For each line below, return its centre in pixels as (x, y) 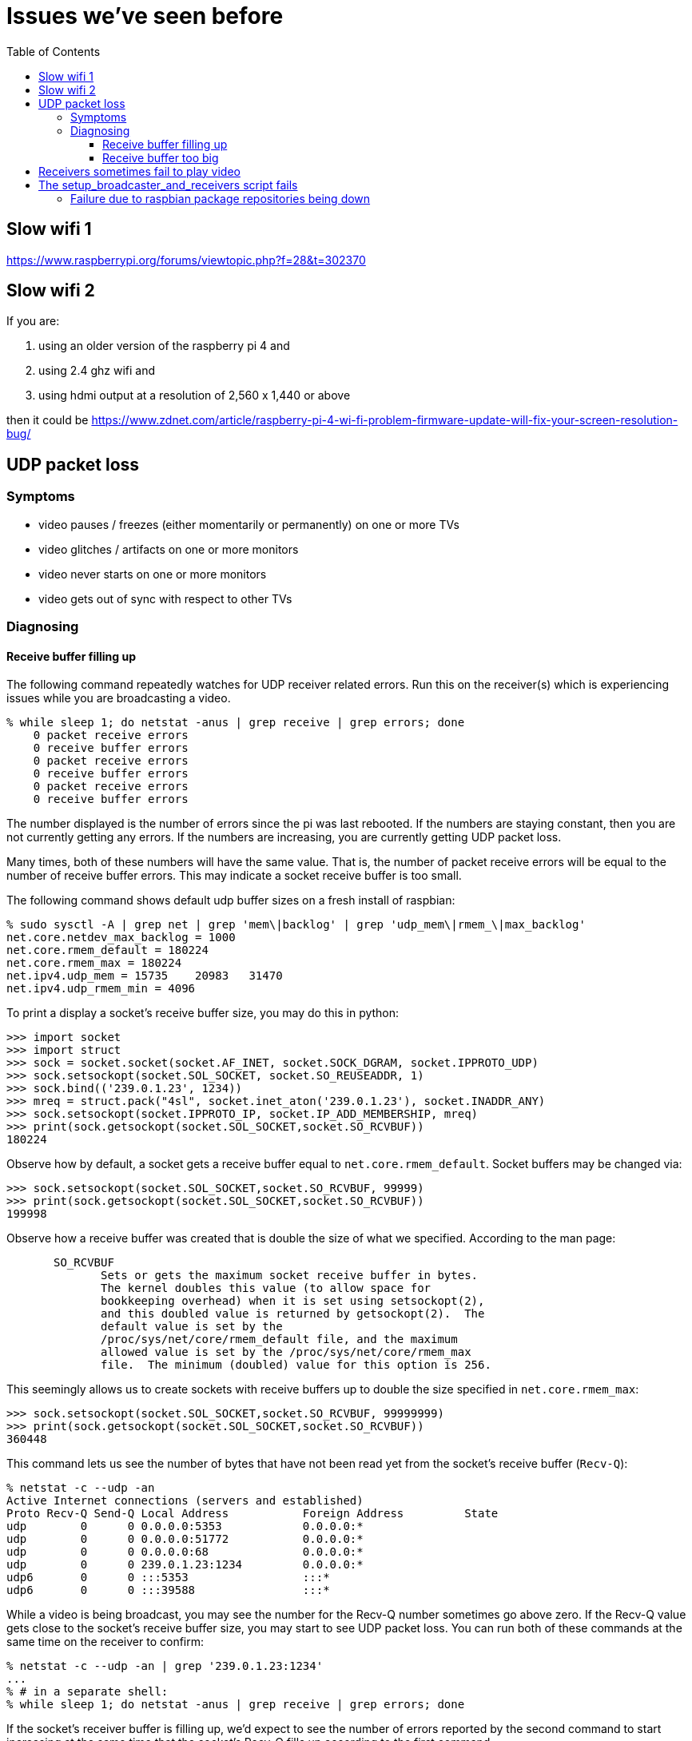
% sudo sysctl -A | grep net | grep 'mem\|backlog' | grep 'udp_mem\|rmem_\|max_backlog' (296, 925)
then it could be (48, 420)
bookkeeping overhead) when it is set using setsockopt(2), (293, 1301)
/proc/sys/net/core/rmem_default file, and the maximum (279, 1340)
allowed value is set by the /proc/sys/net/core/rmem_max (286, 1352)
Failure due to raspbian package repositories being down (221, 198)
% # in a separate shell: (87, 1692)
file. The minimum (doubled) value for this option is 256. (296, 1365)
